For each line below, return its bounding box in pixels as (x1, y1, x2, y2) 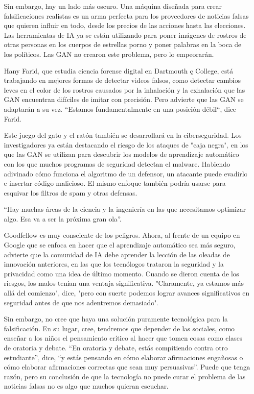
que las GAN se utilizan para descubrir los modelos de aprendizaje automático (4, 149, 239, 159)
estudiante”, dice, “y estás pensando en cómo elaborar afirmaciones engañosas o (4, 352, 243, 362)
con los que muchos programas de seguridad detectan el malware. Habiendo (4, 158, 231, 169)
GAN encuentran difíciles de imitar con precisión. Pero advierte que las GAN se (4, 94, 244, 104)
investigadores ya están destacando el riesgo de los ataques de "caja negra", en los (4, 139, 248, 149)
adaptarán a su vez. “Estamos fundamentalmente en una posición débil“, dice (4, 103, 236, 114)
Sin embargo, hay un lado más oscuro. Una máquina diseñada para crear (4, 1, 222, 11)
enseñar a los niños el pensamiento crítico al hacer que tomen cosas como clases (4, 333, 243, 343)
